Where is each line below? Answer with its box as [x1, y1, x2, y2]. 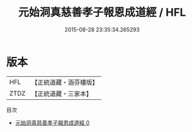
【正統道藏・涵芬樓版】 [31, 78, 99, 87]
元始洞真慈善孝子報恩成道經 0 [15, 119, 90, 126]
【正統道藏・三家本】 [31, 89, 93, 97]
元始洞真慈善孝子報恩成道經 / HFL [18, 5, 187, 19]
